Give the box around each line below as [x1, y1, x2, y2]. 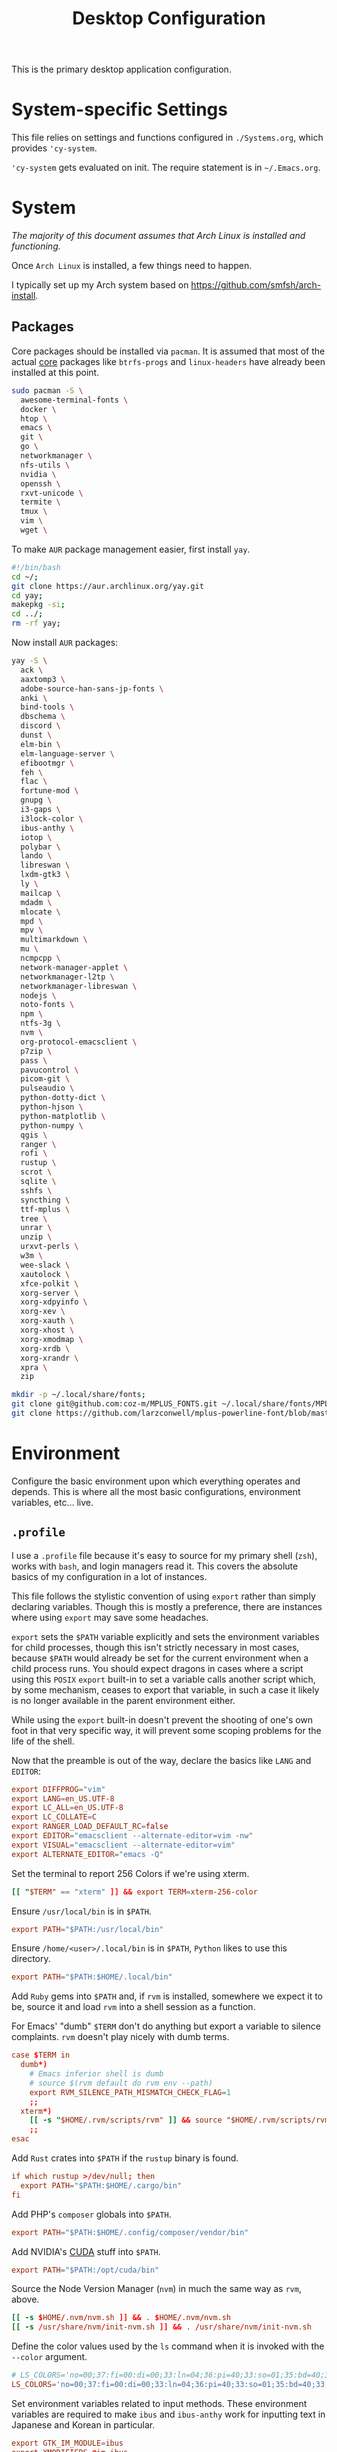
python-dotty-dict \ [20, 1093, 106, 1103]
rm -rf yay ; [11, 618, 61, 629]
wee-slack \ [20, 1260, 71, 1270]
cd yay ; [11, 590, 44, 601]
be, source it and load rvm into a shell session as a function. [11, 2001, 256, 2013]
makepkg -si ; [11, 600, 66, 610]
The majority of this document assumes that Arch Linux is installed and [11, 230, 306, 242]
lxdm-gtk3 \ [20, 870, 71, 880]
